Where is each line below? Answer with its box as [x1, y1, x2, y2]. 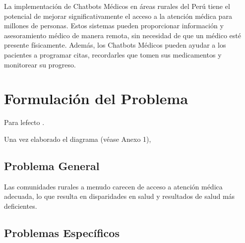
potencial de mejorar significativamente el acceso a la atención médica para [4, 10, 232, 21]
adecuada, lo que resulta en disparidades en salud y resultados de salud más [4, 191, 235, 201]
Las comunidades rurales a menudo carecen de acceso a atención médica [4, 181, 223, 191]
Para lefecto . [4, 117, 45, 127]
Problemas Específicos [4, 225, 120, 240]
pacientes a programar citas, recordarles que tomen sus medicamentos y [4, 49, 222, 60]
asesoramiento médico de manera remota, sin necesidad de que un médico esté [4, 30, 241, 40]
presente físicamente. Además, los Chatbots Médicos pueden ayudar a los [4, 40, 226, 50]
